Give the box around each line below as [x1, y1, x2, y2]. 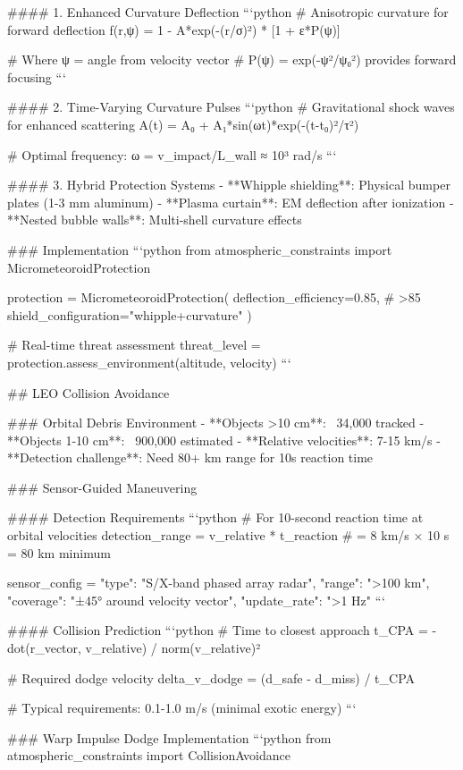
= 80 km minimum [7, 543, 111, 562]
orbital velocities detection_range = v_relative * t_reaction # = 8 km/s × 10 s [7, 526, 450, 545]
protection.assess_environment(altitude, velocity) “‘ [7, 352, 291, 371]
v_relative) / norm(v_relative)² [85, 639, 261, 657]
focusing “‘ [7, 67, 66, 86]
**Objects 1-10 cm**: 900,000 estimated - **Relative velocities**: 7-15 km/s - [7, 430, 441, 449]
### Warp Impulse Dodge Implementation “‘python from [7, 728, 332, 747]
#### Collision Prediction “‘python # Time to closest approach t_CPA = [7, 621, 428, 639]
